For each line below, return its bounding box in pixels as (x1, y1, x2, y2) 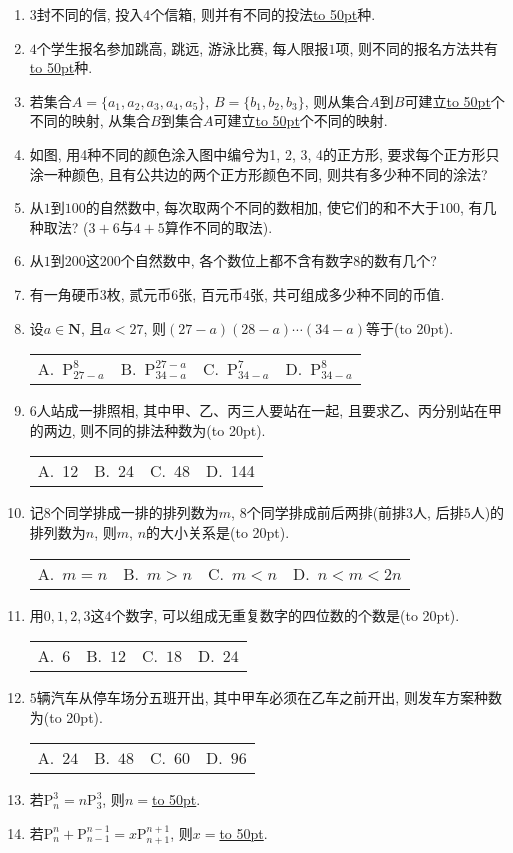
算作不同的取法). (164, 216, 273, 237)
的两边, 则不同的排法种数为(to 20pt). (29, 419, 266, 440)
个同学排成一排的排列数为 (50, 502, 219, 523)
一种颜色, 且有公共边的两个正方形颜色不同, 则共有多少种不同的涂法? (43, 163, 488, 184)
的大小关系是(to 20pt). (146, 521, 290, 542)
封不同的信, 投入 (36, 4, 144, 24)
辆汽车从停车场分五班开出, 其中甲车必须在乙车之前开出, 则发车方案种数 (36, 687, 502, 708)
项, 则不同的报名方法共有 (335, 37, 499, 58)
